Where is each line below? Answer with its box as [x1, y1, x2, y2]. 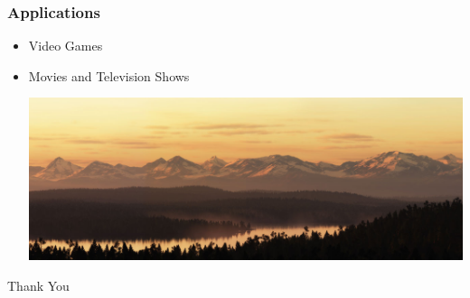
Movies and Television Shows [28, 66, 190, 85]
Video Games [28, 36, 103, 55]
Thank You [7, 276, 70, 295]
